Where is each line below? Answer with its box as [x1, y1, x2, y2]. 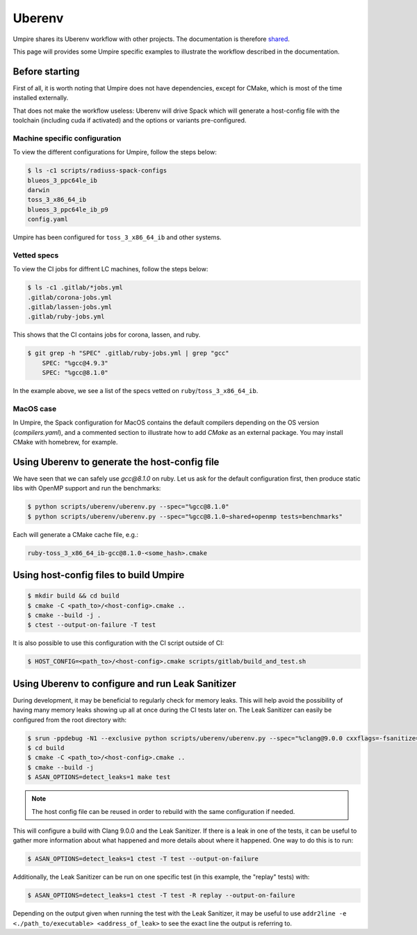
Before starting [13, 65, 80, 77]
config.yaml [27, 216, 69, 223]
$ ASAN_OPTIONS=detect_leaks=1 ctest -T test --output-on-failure [27, 855, 259, 863]
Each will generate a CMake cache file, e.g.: [13, 530, 139, 538]
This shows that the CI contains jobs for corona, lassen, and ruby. [13, 330, 201, 339]
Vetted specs [13, 250, 59, 260]
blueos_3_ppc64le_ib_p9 [27, 205, 109, 214]
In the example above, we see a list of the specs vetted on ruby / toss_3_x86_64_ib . [13, 387, 259, 395]
